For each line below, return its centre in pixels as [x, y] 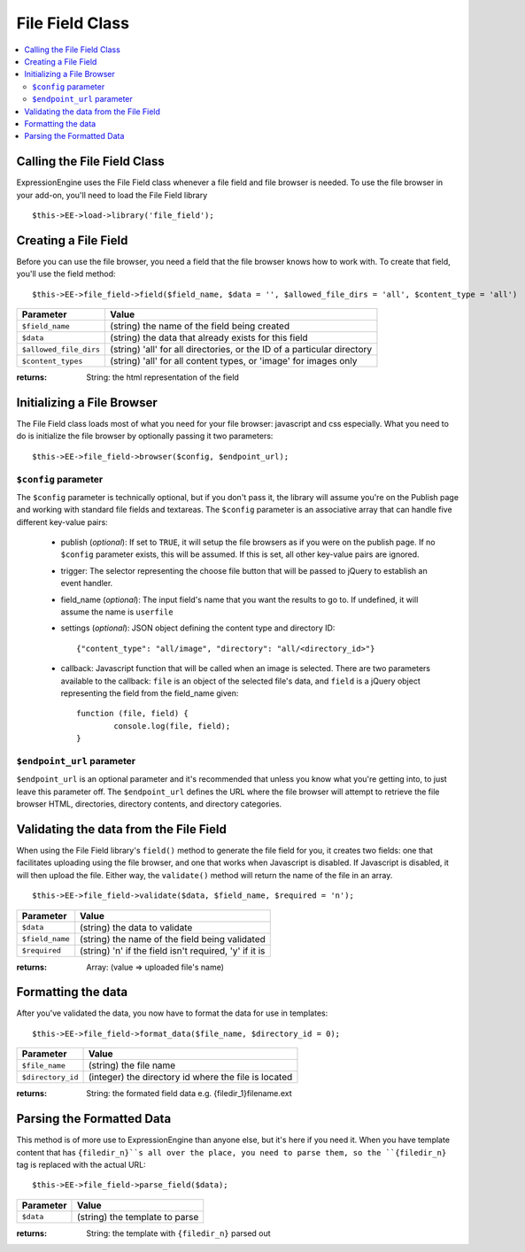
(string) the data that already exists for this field [209, 338]
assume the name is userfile [117, 612]
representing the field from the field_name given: [150, 693]
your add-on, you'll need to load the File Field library [112, 195]
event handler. [87, 583]
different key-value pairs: [62, 522]
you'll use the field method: [66, 274]
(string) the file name [132, 1065]
